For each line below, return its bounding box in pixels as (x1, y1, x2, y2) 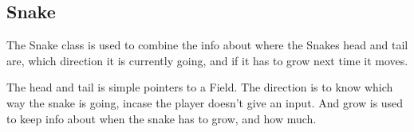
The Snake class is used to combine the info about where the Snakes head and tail (6, 37, 408, 53)
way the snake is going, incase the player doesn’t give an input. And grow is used (6, 94, 404, 111)
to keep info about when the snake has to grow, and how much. (6, 110, 317, 126)
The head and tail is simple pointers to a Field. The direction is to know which (6, 79, 393, 95)
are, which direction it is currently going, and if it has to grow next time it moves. (6, 52, 408, 68)
